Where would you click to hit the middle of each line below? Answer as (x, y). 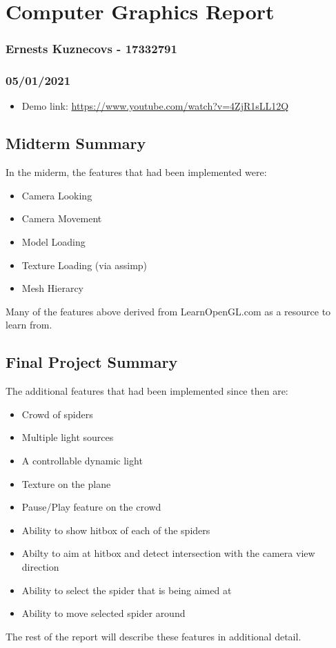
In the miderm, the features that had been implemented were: (136, 172)
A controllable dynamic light (82, 460)
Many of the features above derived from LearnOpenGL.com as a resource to (168, 311)
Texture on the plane (66, 483)
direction (40, 566)
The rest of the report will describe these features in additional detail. (154, 636)
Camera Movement (62, 218)
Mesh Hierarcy (53, 288)
